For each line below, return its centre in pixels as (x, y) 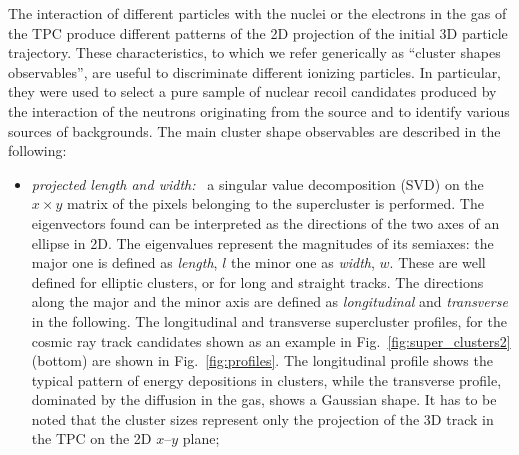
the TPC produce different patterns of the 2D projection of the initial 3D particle (258, 32)
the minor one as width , (302, 262)
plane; (201, 438)
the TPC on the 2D (91, 438)
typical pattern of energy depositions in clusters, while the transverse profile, (266, 379)
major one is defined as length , (124, 262)
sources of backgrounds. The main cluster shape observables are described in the (254, 130)
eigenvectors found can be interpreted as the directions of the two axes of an (265, 222)
